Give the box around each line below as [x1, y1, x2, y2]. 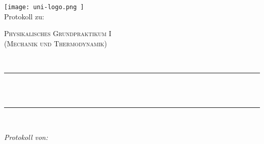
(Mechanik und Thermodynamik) [4, 38, 107, 48]
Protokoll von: [4, 131, 48, 142]
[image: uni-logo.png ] [4, 4, 84, 11]
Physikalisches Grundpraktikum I [4, 28, 112, 39]
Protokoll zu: [4, 11, 44, 21]
